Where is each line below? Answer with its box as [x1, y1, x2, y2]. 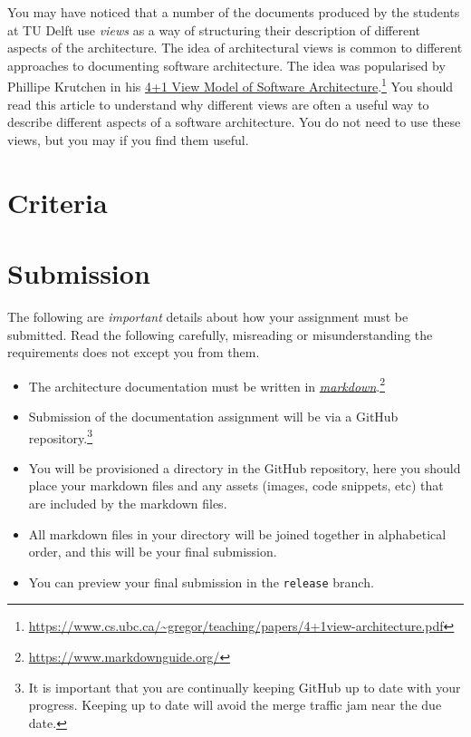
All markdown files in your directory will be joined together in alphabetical [28, 524, 447, 543]
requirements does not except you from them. [7, 343, 260, 362]
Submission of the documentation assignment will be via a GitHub [28, 406, 399, 425]
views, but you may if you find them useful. [7, 130, 249, 149]
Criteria [7, 183, 108, 220]
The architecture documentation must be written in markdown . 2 [28, 373, 386, 395]
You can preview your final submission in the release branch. [28, 572, 374, 591]
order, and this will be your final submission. [28, 542, 277, 561]
